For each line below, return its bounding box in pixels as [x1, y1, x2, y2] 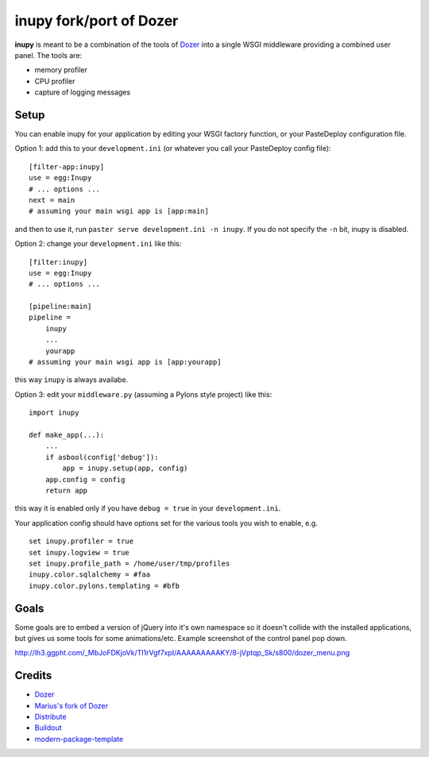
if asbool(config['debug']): [44, 453, 159, 462]
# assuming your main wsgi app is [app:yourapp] [29, 357, 222, 367]
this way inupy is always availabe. [14, 375, 129, 384]
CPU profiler [34, 76, 75, 86]
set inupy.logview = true [29, 548, 130, 557]
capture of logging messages [34, 87, 131, 97]
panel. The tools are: [14, 50, 83, 60]
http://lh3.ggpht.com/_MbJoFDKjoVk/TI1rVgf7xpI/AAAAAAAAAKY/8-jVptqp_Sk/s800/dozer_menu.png [14, 648, 350, 658]
